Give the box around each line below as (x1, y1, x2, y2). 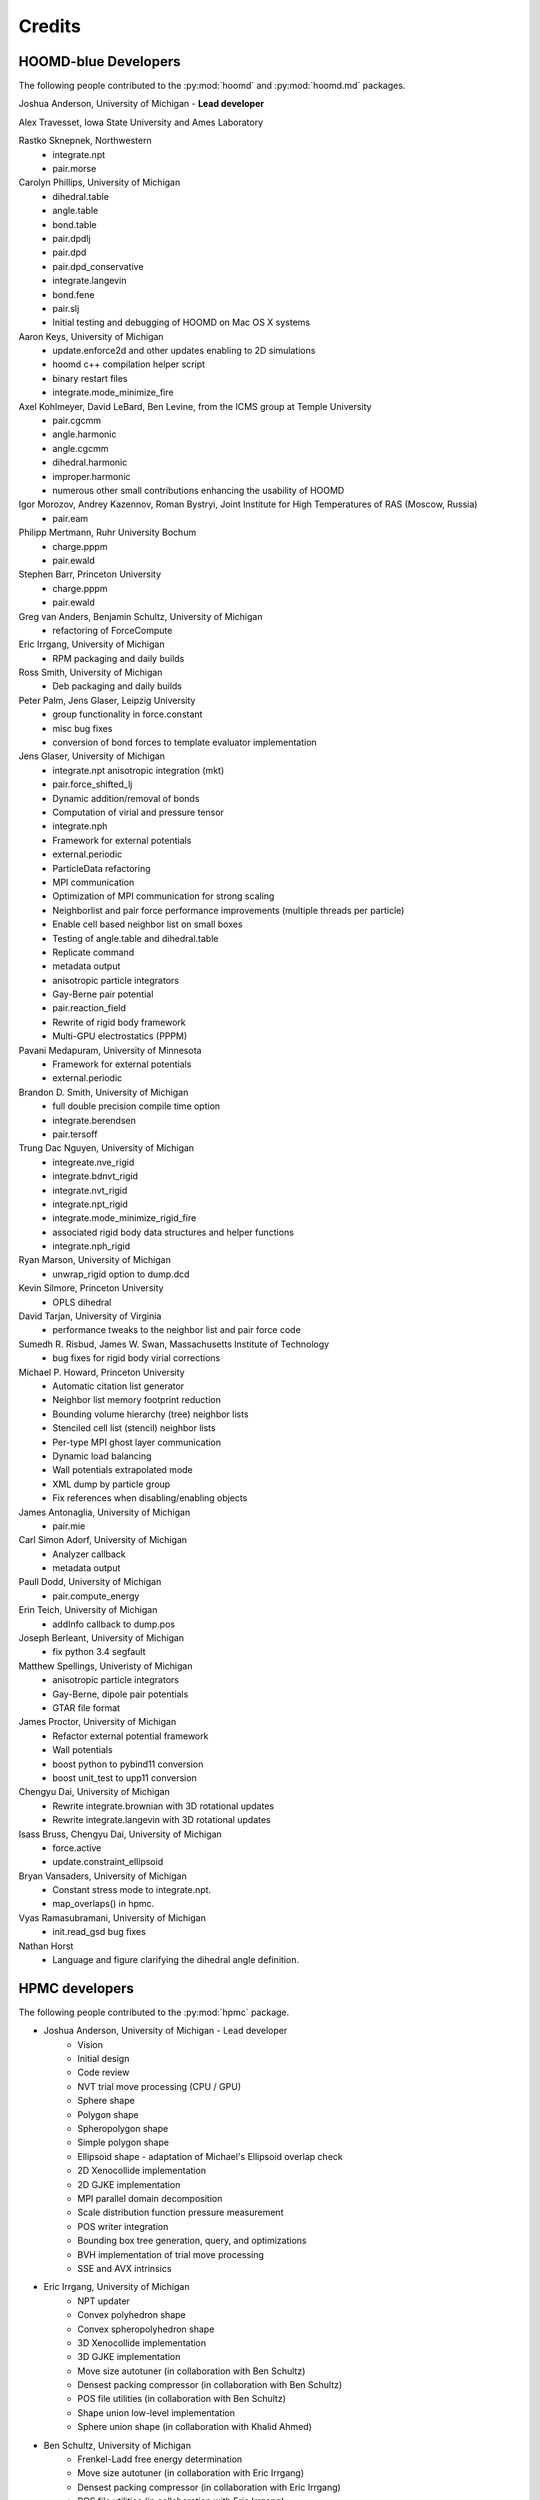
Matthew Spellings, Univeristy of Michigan (18, 1660, 193, 1672)
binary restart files (52, 372, 129, 384)
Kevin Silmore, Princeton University (18, 1282, 164, 1294)
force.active (52, 1841, 102, 1854)
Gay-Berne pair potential (52, 988, 154, 1000)
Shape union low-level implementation (77, 2406, 235, 2419)
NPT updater (77, 2295, 130, 2307)
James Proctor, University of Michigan (18, 1716, 177, 1728)
